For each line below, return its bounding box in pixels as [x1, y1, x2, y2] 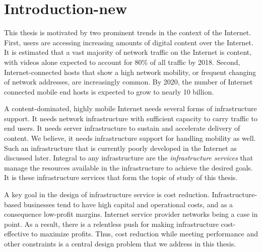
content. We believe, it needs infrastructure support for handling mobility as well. [4, 133, 256, 143]
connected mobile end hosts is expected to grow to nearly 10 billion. [4, 86, 214, 97]
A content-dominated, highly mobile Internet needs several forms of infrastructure [4, 103, 257, 114]
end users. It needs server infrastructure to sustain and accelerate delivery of [4, 123, 240, 133]
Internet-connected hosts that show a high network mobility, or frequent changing [4, 66, 256, 77]
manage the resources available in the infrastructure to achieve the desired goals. [4, 162, 253, 173]
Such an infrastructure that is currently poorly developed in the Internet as [4, 142, 237, 153]
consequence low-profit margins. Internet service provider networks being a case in [4, 209, 258, 219]
